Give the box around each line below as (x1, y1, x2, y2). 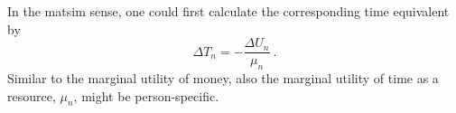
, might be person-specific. (73, 86, 219, 105)
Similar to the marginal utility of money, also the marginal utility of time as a (7, 69, 439, 88)
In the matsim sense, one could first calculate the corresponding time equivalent (7, 2, 450, 20)
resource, (7, 86, 56, 105)
